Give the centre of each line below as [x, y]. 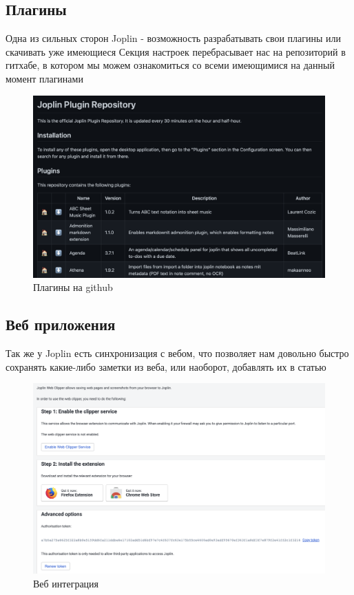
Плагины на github [73, 287]
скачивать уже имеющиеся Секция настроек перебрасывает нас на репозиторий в [176, 51]
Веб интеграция [66, 583]
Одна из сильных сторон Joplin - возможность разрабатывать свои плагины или [174, 38]
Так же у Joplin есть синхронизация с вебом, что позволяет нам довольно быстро [177, 353]
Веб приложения [61, 324]
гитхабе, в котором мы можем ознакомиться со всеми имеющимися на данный [170, 65]
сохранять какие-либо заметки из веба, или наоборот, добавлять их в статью [166, 366]
